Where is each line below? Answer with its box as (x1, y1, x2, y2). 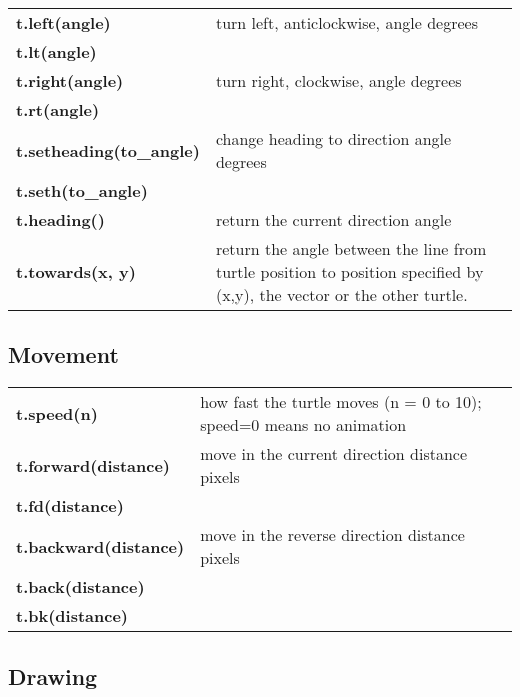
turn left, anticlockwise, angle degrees (215, 11, 478, 34)
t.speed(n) (16, 401, 98, 425)
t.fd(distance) (16, 494, 124, 518)
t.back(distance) (16, 575, 145, 599)
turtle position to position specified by (215, 260, 484, 283)
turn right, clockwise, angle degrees (215, 69, 462, 92)
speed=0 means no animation (200, 413, 407, 437)
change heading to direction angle (215, 127, 452, 150)
